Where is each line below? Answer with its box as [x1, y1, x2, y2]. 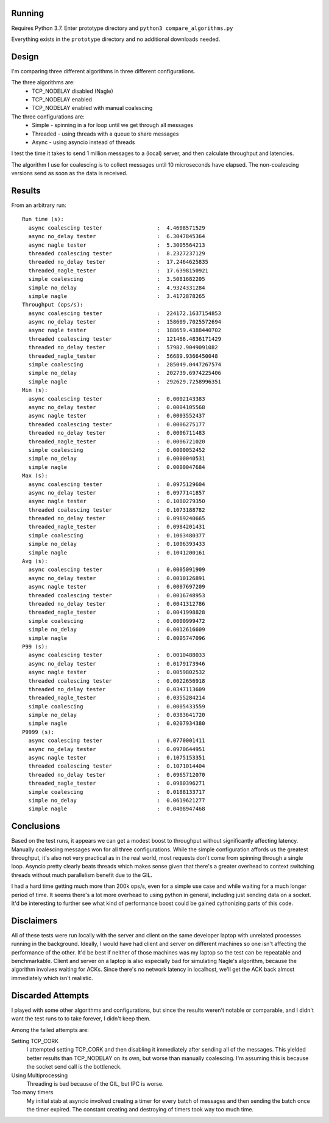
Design [11, 51, 39, 62]
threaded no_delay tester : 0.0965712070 [28, 771, 205, 778]
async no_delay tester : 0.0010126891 [28, 575, 205, 581]
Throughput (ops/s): [22, 301, 83, 308]
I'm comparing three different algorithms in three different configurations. [11, 67, 196, 75]
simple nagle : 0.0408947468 [28, 805, 205, 812]
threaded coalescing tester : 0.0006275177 [28, 421, 205, 427]
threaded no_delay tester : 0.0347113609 [28, 686, 205, 692]
